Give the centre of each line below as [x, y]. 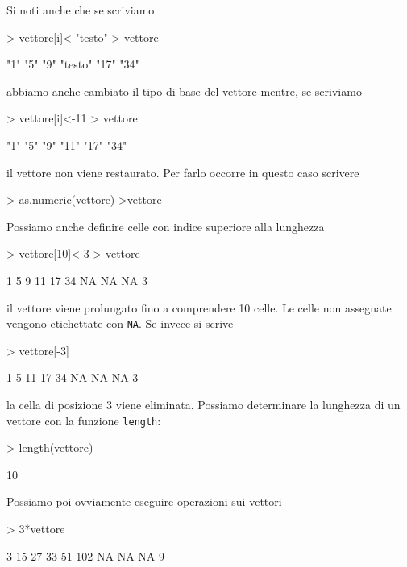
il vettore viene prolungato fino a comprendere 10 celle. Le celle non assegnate [199, 307]
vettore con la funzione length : [84, 420]
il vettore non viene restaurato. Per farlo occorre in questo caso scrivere [183, 172]
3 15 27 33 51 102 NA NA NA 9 [85, 555]
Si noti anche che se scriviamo [81, 10]
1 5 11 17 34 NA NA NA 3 [73, 377]
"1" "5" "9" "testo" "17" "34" [73, 64]
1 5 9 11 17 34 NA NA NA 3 [77, 280]
